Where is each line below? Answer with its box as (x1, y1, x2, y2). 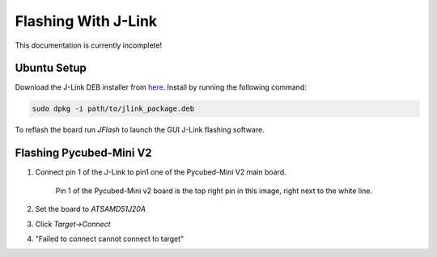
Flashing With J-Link (15, 12, 158, 30)
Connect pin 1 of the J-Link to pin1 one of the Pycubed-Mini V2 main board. (35, 167, 286, 177)
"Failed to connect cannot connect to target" (35, 234, 185, 243)
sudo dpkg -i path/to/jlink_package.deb (32, 104, 194, 113)
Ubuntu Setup (15, 61, 87, 75)
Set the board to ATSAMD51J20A (35, 204, 146, 214)
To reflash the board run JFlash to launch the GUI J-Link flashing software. (15, 125, 265, 135)
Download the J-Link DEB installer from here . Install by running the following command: (15, 82, 307, 92)
